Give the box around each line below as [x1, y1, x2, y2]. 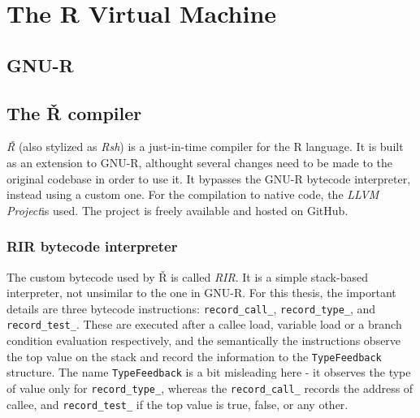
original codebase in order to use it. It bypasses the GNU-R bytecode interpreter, [6, 170, 411, 187]
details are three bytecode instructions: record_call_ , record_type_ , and [6, 299, 376, 317]
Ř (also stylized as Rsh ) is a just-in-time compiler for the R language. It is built [6, 138, 404, 155]
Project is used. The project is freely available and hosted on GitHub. [6, 201, 349, 218]
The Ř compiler [6, 100, 142, 125]
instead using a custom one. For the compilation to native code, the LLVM [6, 186, 379, 203]
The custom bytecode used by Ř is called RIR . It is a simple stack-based [6, 268, 368, 285]
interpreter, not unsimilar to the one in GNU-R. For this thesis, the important [6, 284, 396, 301]
